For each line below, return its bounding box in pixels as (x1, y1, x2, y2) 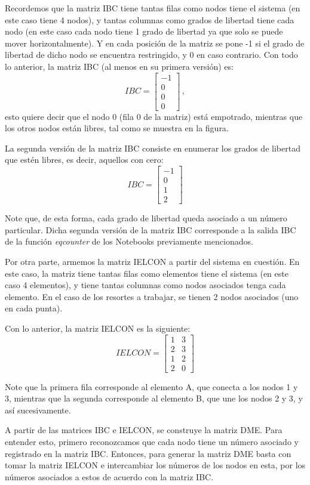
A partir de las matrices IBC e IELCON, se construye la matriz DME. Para (5, 424, 283, 436)
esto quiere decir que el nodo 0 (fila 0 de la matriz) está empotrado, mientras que (5, 110, 303, 122)
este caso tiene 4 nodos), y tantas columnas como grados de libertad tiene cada (5, 13, 294, 26)
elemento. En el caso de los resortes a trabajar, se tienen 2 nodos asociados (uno (5, 290, 299, 302)
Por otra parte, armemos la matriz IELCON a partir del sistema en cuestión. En (5, 255, 300, 267)
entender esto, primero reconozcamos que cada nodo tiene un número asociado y (5, 435, 299, 448)
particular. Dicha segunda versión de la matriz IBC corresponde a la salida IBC (5, 223, 296, 236)
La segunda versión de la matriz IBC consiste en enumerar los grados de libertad (5, 141, 300, 154)
